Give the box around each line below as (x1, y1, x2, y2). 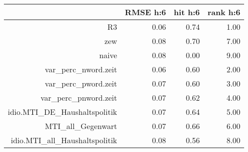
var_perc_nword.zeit (45, 64, 117, 75)
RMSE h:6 (124, 6, 166, 18)
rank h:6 (207, 6, 241, 18)
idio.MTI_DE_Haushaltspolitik (8, 106, 117, 117)
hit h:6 (174, 6, 200, 18)
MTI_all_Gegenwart (45, 120, 117, 131)
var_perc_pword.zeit (45, 78, 117, 89)
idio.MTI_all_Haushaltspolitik (11, 134, 117, 146)
